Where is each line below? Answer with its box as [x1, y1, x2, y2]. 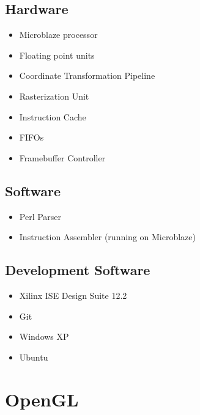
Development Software [5, 260, 150, 279]
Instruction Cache [19, 110, 86, 123]
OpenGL [5, 386, 79, 411]
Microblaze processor [19, 28, 98, 41]
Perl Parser [19, 210, 62, 222]
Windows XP [19, 330, 69, 343]
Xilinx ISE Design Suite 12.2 [19, 288, 127, 301]
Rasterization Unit [19, 89, 89, 102]
